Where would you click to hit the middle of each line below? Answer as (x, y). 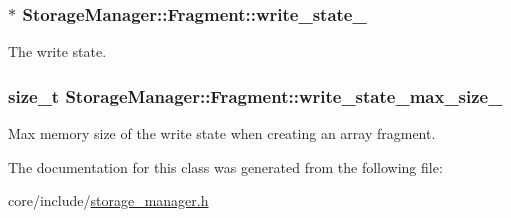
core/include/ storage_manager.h (108, 200)
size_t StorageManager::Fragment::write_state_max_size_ (255, 95)
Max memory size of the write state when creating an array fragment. (222, 133)
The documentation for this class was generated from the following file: (225, 166)
